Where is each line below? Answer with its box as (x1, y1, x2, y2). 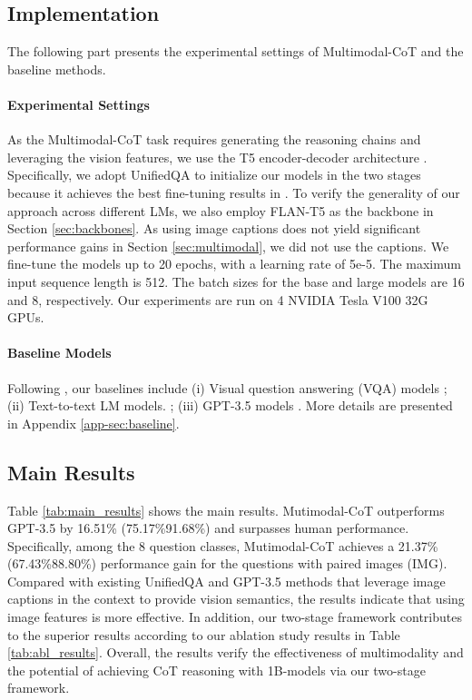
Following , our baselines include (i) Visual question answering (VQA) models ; (7, 378, 447, 397)
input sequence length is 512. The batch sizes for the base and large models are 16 (7, 271, 465, 291)
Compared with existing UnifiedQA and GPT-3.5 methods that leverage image (7, 571, 446, 590)
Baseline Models (7, 343, 112, 362)
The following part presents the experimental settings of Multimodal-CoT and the (7, 42, 464, 61)
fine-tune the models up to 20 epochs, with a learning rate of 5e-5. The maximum (7, 254, 461, 273)
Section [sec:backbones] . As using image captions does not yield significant (7, 219, 421, 238)
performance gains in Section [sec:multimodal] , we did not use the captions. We (7, 236, 449, 255)
